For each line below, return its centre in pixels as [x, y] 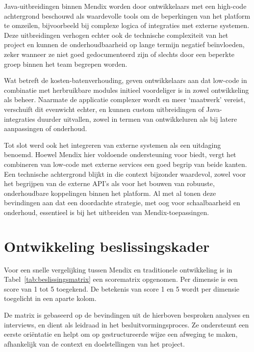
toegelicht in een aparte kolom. [50, 298]
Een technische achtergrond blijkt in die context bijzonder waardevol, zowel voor [125, 174]
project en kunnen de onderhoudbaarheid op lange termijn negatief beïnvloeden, [124, 44]
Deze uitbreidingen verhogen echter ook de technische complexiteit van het [116, 35]
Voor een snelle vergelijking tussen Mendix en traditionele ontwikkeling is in [118, 269]
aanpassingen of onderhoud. [46, 128]
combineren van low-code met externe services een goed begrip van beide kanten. [126, 164]
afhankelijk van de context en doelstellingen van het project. [94, 343]
